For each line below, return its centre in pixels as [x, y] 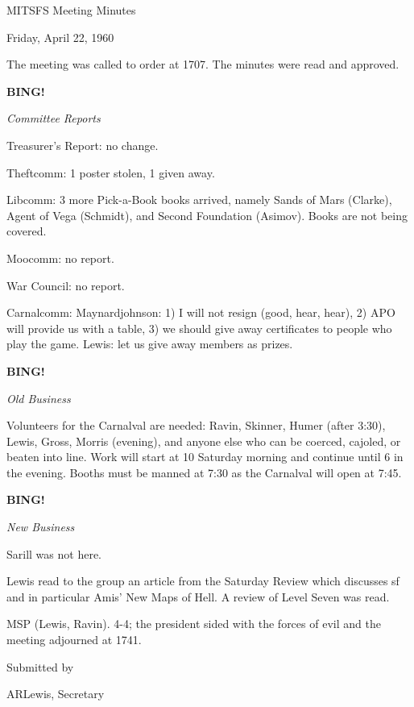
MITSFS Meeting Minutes [71, 10]
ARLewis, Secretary [56, 694]
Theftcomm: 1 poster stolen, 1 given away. [111, 172]
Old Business [39, 398]
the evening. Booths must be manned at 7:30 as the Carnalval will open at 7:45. [204, 472]
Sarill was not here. [54, 553]
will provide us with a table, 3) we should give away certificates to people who [199, 328]
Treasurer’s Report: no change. [83, 145]
